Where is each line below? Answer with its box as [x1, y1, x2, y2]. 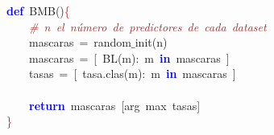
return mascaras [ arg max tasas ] [29, 96, 201, 113]
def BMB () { [6, 2, 70, 18]
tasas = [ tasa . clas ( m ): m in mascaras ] [28, 65, 236, 82]
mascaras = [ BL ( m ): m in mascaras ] [28, 49, 230, 66]
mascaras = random [28, 34, 132, 51]
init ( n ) [135, 34, 168, 51]
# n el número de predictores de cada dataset [29, 18, 267, 35]
